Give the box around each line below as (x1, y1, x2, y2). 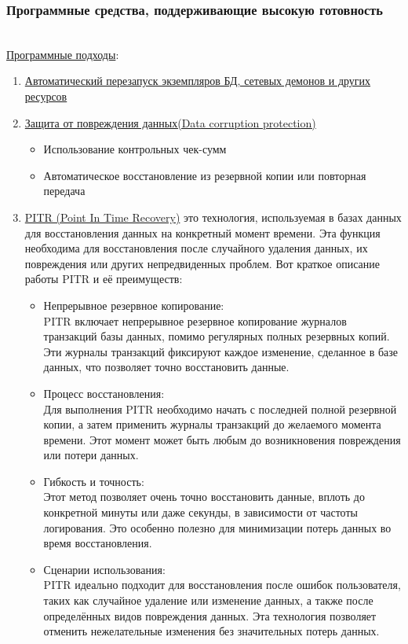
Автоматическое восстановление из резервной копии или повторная (43, 167, 366, 183)
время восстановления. (43, 535, 152, 551)
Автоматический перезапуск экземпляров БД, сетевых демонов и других (24, 72, 371, 89)
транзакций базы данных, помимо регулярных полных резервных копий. (43, 328, 390, 344)
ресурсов (24, 88, 67, 104)
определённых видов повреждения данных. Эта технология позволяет (43, 607, 377, 624)
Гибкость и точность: (43, 473, 144, 489)
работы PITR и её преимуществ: (24, 270, 183, 287)
